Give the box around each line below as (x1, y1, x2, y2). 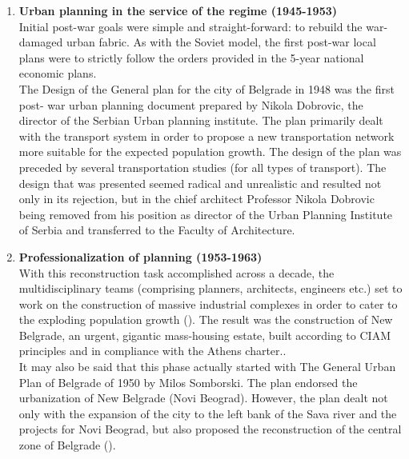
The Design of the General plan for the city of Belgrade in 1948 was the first (18, 80, 395, 97)
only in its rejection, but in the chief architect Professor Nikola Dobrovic (18, 190, 375, 207)
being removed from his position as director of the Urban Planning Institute (18, 206, 393, 222)
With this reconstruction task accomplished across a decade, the (18, 264, 335, 281)
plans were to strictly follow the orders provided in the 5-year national (18, 49, 364, 66)
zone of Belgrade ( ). (18, 437, 116, 453)
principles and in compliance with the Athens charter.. (18, 342, 287, 359)
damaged (18, 34, 63, 50)
